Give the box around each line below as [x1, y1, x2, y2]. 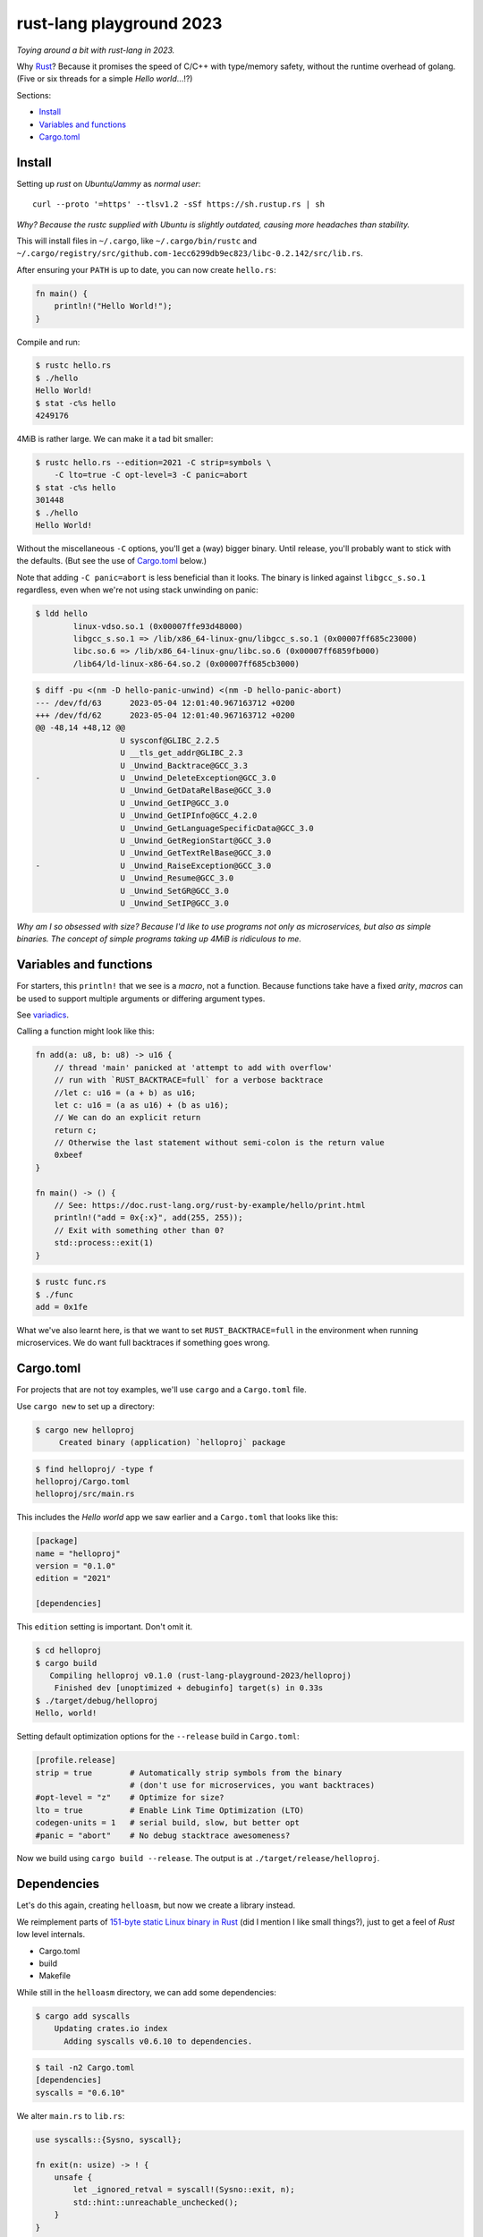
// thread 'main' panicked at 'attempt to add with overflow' [54, 1062, 333, 1073]
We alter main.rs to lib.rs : [16, 2110, 125, 2121]
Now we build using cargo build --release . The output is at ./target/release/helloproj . [16, 1853, 380, 1864]
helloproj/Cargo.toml [35, 1476, 131, 1486]
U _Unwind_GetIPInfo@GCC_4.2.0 [120, 811, 258, 821]
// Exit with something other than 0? [54, 1225, 225, 1235]
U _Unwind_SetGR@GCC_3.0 [120, 886, 230, 896]
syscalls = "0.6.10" [35, 2088, 125, 2097]
